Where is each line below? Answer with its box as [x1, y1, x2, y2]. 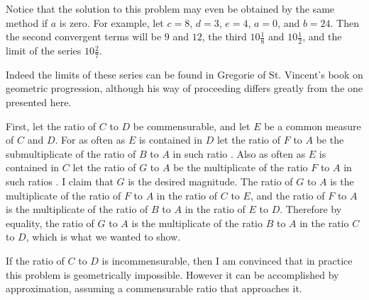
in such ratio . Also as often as [172, 146, 306, 161]
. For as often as [55, 132, 126, 147]
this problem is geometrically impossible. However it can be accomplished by [6, 267, 339, 282]
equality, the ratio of [6, 215, 94, 230]
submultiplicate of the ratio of [6, 146, 136, 161]
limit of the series [6, 43, 82, 58]
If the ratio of [6, 253, 65, 267]
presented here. [6, 95, 72, 110]
